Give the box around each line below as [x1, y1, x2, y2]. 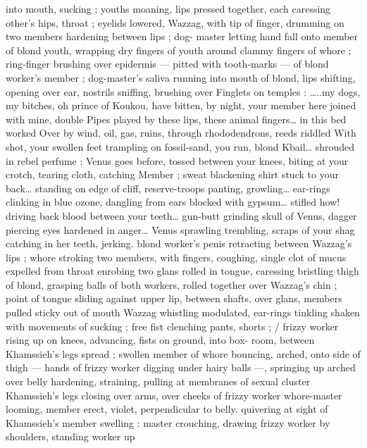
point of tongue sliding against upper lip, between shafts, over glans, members [6, 291, 342, 306]
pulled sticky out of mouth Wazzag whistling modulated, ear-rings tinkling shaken [6, 305, 360, 320]
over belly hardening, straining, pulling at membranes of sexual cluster [6, 374, 311, 389]
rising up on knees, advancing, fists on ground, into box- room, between [6, 332, 315, 347]
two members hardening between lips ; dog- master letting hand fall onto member [6, 29, 359, 44]
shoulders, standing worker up [6, 429, 135, 444]
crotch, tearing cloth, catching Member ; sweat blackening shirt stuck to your [6, 167, 339, 182]
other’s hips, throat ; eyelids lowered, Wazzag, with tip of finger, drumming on [6, 15, 344, 30]
